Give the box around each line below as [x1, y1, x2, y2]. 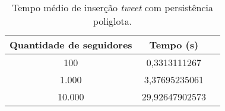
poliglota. [93, 14, 132, 28]
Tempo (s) [149, 38, 199, 51]
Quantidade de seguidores [9, 38, 132, 51]
